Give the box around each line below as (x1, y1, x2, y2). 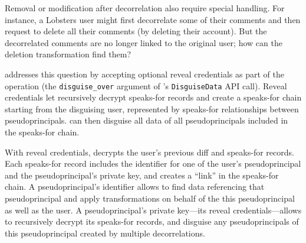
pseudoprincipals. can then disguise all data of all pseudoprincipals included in (5, 114, 288, 127)
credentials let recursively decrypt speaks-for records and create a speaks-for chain (5, 91, 302, 103)
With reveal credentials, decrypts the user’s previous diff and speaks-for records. (5, 145, 294, 158)
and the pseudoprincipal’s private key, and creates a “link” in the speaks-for (5, 169, 279, 181)
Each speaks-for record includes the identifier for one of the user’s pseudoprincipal (5, 157, 301, 170)
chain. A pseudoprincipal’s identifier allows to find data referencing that (5, 180, 265, 193)
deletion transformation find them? (5, 48, 131, 60)
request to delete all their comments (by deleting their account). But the (5, 25, 267, 37)
